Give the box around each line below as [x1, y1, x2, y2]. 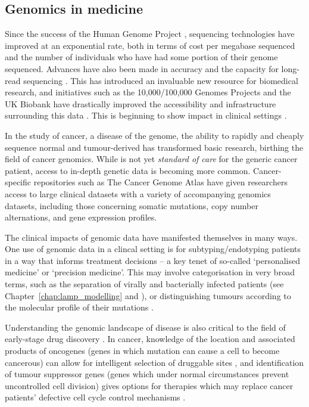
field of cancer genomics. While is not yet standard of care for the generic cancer [5, 153, 298, 165]
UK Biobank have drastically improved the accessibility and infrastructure [5, 97, 276, 110]
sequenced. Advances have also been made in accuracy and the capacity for [5, 62, 279, 74]
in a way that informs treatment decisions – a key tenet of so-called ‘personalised [5, 254, 300, 266]
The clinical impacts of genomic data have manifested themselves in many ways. [5, 231, 298, 243]
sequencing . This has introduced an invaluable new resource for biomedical [23, 74, 298, 86]
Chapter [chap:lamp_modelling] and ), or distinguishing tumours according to [5, 289, 291, 302]
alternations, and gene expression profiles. [5, 211, 157, 223]
